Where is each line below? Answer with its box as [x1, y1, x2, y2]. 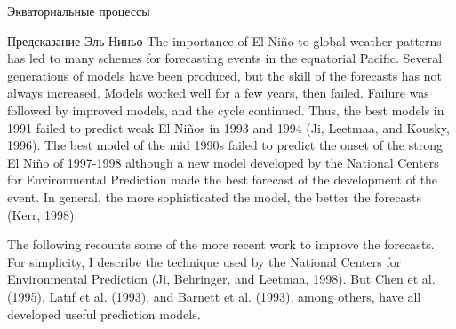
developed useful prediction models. [7, 304, 201, 323]
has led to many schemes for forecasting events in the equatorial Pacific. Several [7, 49, 443, 67]
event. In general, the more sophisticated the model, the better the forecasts [7, 187, 421, 206]
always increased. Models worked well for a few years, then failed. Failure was [7, 83, 429, 102]
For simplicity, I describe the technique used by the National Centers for [7, 252, 402, 270]
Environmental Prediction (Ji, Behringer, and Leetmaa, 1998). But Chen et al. [7, 270, 436, 288]
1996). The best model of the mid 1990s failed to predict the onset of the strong [7, 136, 443, 154]
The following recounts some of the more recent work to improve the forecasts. [7, 235, 435, 254]
